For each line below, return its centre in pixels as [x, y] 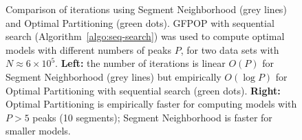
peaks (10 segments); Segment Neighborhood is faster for [152, 117]
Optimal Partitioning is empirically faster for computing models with [151, 104]
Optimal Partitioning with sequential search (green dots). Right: [143, 90]
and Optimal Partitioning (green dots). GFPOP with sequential [140, 22]
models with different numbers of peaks [89, 49]
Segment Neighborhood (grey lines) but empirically [114, 76]
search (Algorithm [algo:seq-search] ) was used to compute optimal [145, 36]
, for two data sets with [230, 49]
